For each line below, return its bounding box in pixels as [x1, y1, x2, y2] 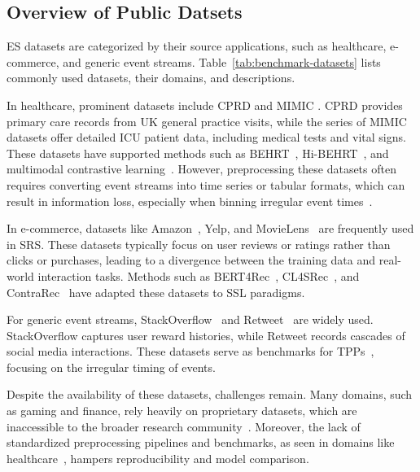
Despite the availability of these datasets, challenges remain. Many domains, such [7, 386, 413, 403]
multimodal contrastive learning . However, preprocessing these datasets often [7, 160, 396, 177]
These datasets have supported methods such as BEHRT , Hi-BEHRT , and [7, 144, 389, 161]
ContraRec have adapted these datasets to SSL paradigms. [7, 283, 305, 300]
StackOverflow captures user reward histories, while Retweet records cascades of [7, 326, 405, 343]
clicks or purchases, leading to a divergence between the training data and [7, 251, 376, 269]
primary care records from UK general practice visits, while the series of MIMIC [7, 112, 407, 129]
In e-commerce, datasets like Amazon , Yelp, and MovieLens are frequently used [7, 220, 414, 237]
